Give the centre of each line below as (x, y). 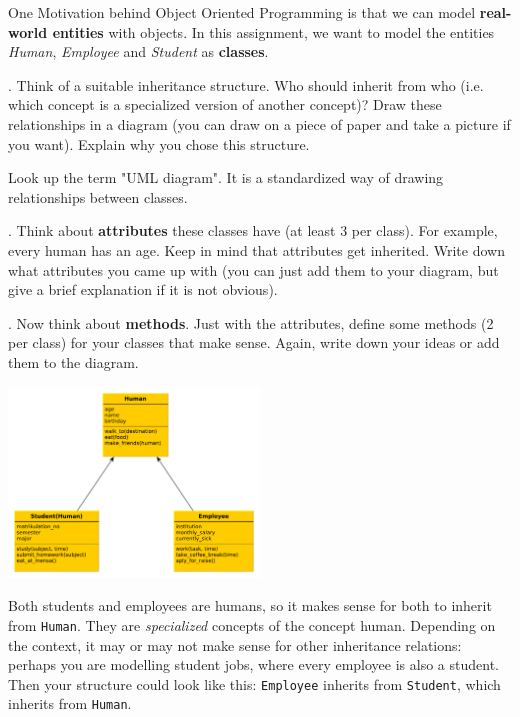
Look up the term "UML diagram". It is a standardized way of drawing (226, 177)
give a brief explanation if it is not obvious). (143, 289)
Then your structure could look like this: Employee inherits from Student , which (254, 683)
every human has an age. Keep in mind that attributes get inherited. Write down (256, 249)
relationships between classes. (98, 196)
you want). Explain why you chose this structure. (159, 143)
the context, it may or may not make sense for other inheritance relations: (235, 644)
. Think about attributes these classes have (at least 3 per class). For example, (253, 230)
